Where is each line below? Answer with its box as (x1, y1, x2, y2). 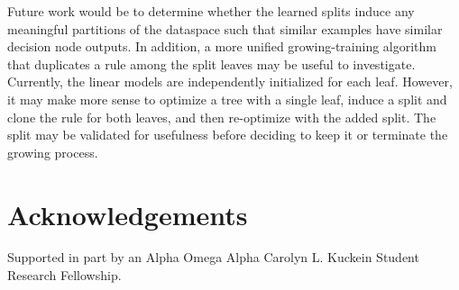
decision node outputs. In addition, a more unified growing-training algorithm (7, 37, 436, 56)
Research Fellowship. (7, 266, 122, 285)
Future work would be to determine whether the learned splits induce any (7, 2, 415, 20)
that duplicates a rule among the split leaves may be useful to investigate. (7, 54, 416, 73)
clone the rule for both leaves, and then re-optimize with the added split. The (7, 107, 436, 126)
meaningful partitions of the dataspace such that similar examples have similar (7, 19, 443, 38)
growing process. (7, 142, 98, 161)
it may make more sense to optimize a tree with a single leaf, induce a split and (7, 89, 447, 108)
